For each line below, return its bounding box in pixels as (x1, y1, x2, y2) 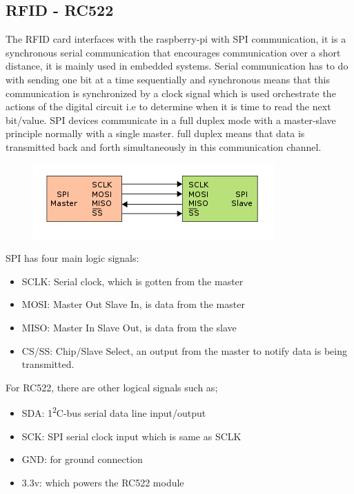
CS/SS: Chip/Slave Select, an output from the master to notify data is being (21, 343, 348, 358)
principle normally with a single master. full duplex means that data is (6, 126, 305, 141)
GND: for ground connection (21, 452, 143, 466)
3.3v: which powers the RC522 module (21, 475, 184, 489)
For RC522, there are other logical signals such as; (6, 380, 218, 394)
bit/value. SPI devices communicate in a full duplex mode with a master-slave (6, 112, 336, 127)
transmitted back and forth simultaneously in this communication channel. (6, 139, 322, 154)
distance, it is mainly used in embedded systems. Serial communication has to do (6, 59, 348, 73)
